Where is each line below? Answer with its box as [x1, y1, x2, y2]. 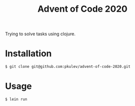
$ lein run [5, 97, 27, 102]
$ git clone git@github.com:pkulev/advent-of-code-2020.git [5, 64, 131, 69]
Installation [5, 48, 52, 59]
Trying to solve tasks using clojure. [5, 31, 76, 37]
